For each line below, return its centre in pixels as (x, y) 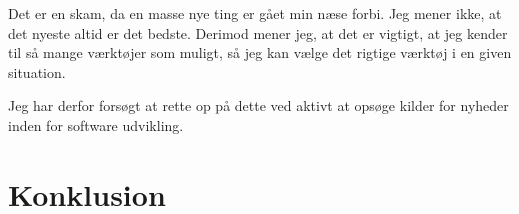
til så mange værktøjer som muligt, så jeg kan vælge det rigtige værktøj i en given (260, 52)
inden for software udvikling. (96, 124)
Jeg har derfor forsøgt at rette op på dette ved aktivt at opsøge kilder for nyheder (258, 105)
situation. (37, 71)
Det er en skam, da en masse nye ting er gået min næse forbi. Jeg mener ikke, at (255, 13)
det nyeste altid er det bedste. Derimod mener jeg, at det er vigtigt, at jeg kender (258, 32)
